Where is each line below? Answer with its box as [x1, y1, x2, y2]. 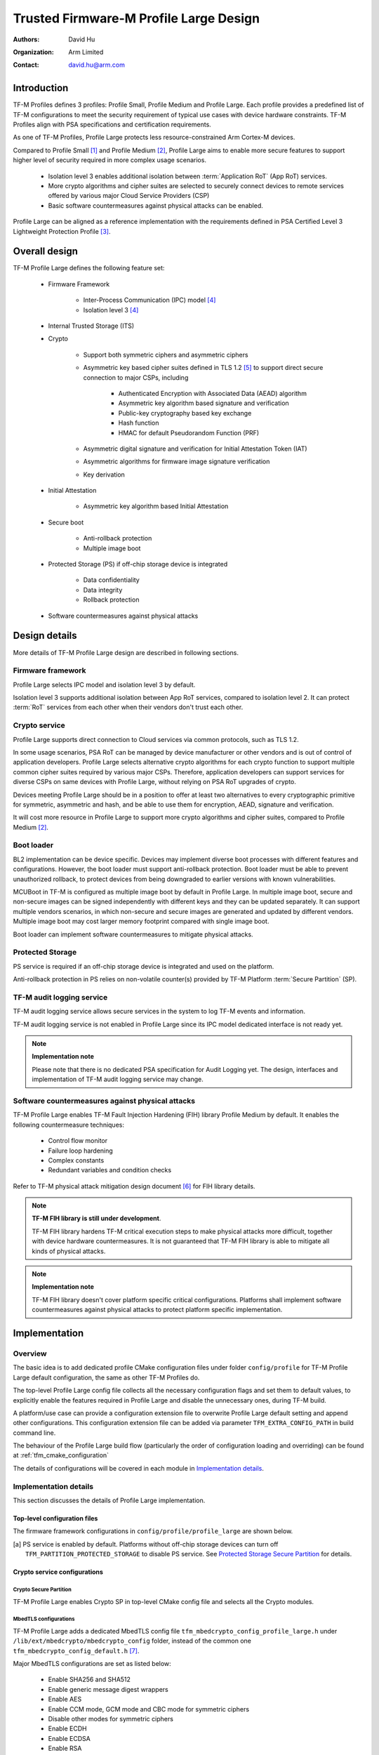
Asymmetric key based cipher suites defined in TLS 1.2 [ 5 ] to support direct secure [83, 364, 324, 372]
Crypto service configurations [13, 1568, 103, 1576]
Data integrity [83, 585, 123, 594]
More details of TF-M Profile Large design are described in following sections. [13, 648, 239, 656]
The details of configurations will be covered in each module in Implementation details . [13, 1464, 265, 1472]
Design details [13, 630, 77, 642]
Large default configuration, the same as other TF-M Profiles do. [13, 1373, 200, 1382]
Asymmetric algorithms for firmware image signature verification [83, 457, 270, 466]
